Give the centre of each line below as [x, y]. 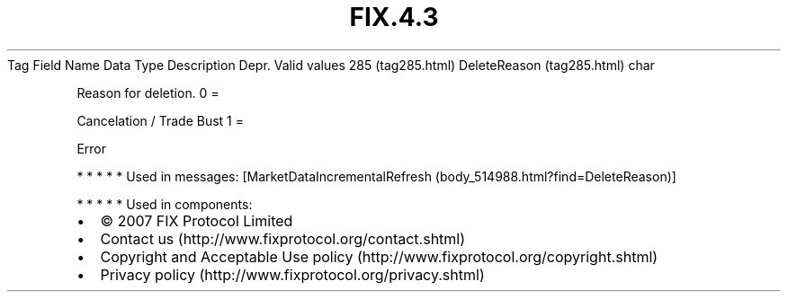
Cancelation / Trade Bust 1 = [161, 120]
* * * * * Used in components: [165, 204]
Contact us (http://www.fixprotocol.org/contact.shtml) [283, 238]
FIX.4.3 [394, 17]
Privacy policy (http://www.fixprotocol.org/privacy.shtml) [292, 274]
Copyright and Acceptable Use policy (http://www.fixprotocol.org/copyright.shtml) [379, 256]
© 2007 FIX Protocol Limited [197, 220]
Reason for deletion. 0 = [148, 92]
